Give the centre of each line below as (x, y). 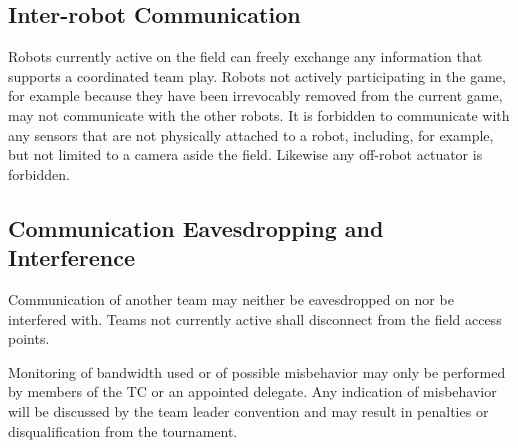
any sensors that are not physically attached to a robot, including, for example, (251, 134)
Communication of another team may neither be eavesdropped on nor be (231, 298)
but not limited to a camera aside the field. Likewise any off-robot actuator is (245, 154)
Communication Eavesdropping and (196, 227)
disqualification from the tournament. (123, 430)
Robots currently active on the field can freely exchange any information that (245, 56)
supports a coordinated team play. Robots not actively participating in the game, (257, 75)
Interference (71, 257)
